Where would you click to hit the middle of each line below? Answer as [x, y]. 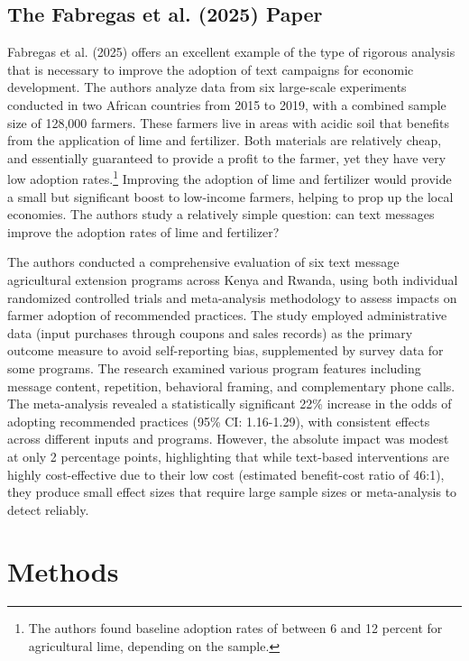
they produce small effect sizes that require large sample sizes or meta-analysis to [232, 492]
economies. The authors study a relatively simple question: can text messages [221, 214]
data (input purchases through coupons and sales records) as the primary [210, 332]
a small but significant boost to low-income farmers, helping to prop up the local [230, 196]
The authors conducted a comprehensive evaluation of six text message [203, 262]
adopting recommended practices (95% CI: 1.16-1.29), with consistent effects [219, 421]
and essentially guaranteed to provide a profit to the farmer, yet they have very [227, 157]
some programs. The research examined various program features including [214, 367]
